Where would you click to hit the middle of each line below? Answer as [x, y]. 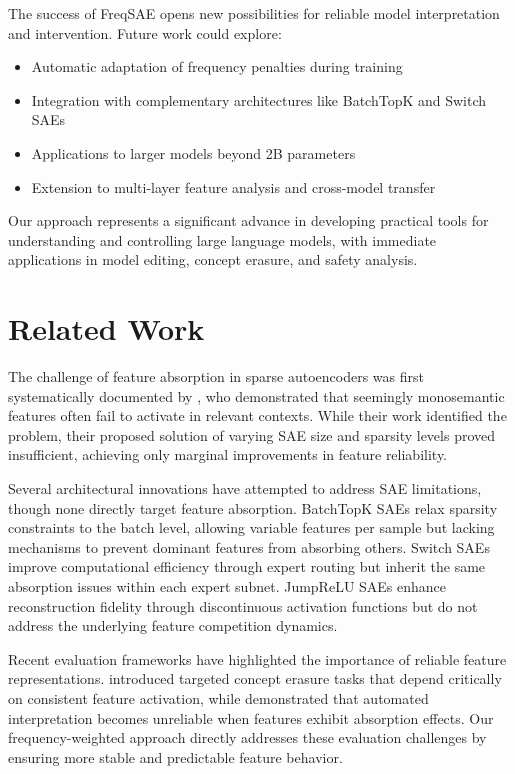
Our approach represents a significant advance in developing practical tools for [248, 220]
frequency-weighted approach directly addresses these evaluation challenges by [247, 737]
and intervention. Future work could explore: [145, 32]
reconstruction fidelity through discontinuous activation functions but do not [243, 605]
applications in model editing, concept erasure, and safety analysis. [213, 259]
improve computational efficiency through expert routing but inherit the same [247, 566]
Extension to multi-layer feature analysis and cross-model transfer [233, 186]
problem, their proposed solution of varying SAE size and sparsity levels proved [252, 434]
